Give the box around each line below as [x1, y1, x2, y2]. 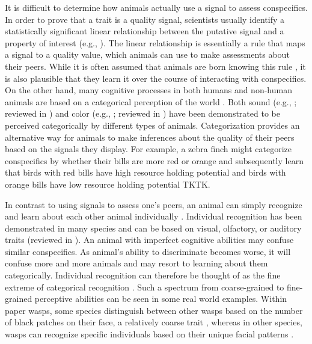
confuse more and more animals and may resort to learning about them [5, 257, 268, 269]
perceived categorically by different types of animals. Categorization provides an [5, 118, 300, 131]
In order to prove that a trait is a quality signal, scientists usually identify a [5, 13, 284, 25]
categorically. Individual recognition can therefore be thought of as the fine [5, 269, 281, 281]
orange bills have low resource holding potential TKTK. [5, 177, 210, 190]
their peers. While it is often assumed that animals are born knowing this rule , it [5, 60, 306, 72]
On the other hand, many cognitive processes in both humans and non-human [5, 84, 292, 96]
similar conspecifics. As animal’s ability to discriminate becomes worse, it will [5, 245, 291, 257]
